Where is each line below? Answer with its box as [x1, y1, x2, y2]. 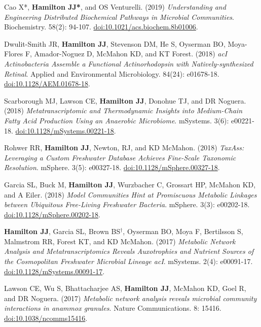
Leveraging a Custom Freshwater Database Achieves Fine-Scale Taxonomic [4, 152, 236, 162]
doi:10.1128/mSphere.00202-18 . [4, 209, 100, 219]
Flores [4, 48, 23, 59]
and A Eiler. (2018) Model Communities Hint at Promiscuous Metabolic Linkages [4, 189, 257, 200]
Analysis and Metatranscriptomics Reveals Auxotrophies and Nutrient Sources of [4, 246, 254, 256]
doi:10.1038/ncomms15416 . [4, 313, 88, 323]
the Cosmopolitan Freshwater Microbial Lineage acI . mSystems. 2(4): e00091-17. [4, 256, 253, 267]
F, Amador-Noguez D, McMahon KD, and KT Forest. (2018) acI [25, 48, 228, 59]
